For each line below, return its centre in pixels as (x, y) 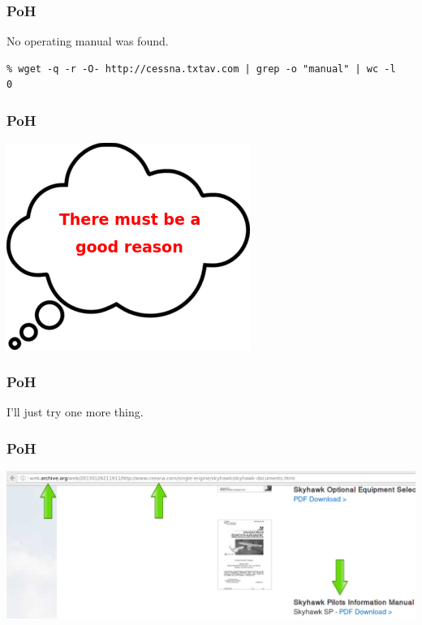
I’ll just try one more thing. (75, 412)
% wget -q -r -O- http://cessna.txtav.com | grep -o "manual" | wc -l (201, 69)
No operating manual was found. (88, 41)
